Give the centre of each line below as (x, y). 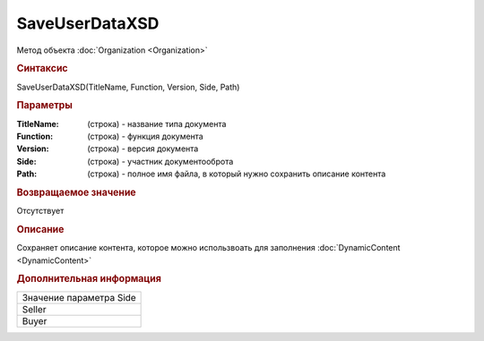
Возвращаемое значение (76, 192)
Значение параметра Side (79, 297)
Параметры (45, 106)
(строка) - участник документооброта (160, 161)
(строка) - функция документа (145, 136)
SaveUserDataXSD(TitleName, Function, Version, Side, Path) (128, 87)
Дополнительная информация (89, 279)
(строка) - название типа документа (157, 124)
